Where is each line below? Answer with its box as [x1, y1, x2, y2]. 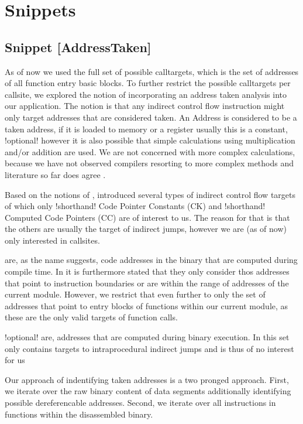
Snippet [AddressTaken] [5, 37, 151, 56]
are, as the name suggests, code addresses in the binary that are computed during [5, 254, 298, 266]
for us [5, 354, 25, 366]
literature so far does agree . [5, 168, 106, 180]
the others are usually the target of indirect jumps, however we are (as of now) [5, 223, 287, 235]
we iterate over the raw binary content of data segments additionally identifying [5, 385, 291, 397]
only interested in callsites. [5, 234, 100, 246]
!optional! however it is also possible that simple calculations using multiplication [5, 134, 295, 146]
